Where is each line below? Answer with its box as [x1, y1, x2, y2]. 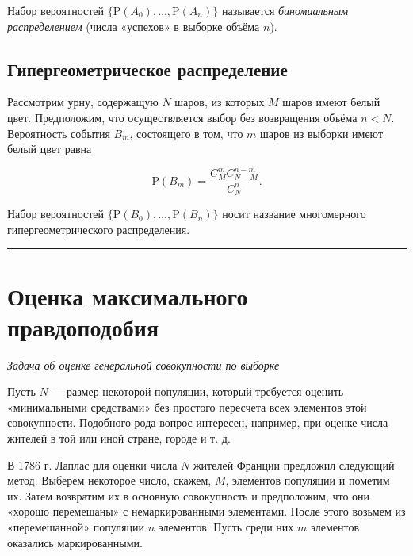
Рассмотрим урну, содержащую [7, 94, 159, 110]
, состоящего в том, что [129, 125, 243, 141]
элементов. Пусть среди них [158, 518, 294, 535]
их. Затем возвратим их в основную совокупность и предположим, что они [7, 487, 370, 504]
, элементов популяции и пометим [225, 472, 390, 489]
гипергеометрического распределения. [7, 220, 190, 237]
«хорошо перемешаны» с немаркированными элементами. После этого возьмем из [7, 503, 406, 520]
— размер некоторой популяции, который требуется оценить [52, 383, 344, 400]
